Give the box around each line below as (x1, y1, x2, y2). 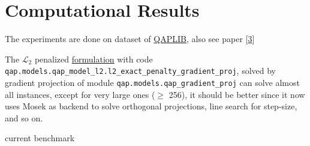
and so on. (5, 111, 43, 124)
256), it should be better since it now (168, 88, 305, 100)
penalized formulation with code (34, 52, 153, 65)
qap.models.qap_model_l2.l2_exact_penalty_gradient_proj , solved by (5, 64, 276, 77)
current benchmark (5, 132, 75, 144)
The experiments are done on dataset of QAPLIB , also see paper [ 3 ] (5, 32, 255, 45)
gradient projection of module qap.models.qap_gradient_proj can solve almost (5, 76, 300, 88)
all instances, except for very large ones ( (5, 88, 155, 100)
